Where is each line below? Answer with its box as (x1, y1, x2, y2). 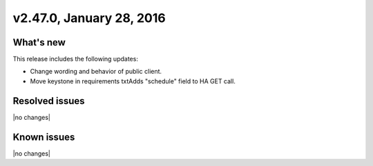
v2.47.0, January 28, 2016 (12, 10, 166, 25)
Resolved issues (12, 95, 86, 107)
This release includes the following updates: (12, 55, 138, 63)
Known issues (12, 131, 75, 143)
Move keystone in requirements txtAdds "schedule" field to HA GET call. (30, 76, 236, 85)
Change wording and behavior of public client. (30, 68, 162, 76)
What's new (12, 37, 66, 48)
